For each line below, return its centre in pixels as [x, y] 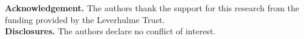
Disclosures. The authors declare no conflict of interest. [110, 31]
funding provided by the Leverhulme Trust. [85, 19]
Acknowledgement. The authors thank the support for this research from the [152, 8]
